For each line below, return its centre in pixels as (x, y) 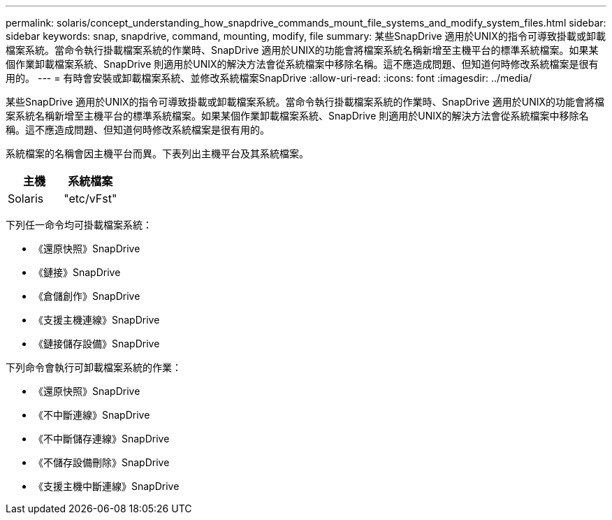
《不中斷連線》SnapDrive (92, 415)
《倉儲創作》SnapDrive (87, 296)
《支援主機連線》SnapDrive (97, 320)
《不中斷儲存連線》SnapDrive (102, 439)
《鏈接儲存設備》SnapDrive (97, 344)
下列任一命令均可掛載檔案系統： (79, 225)
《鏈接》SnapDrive (77, 272)
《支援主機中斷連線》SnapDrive (107, 486)
